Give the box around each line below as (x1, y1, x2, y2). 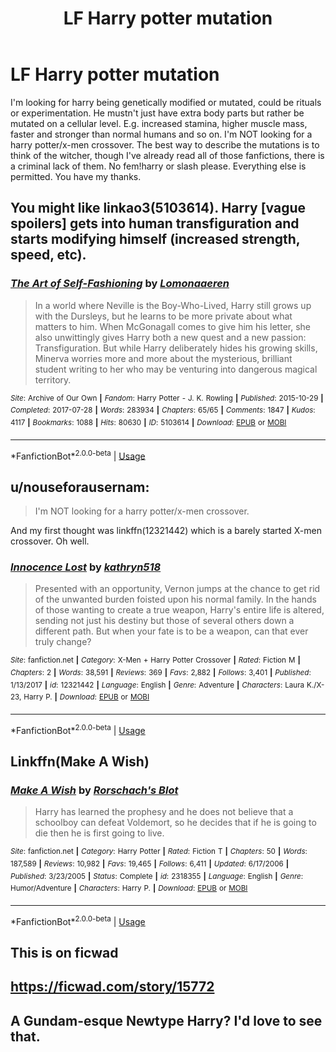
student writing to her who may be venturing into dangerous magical (34, 363, 318, 375)
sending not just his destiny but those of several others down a (34, 615, 295, 627)
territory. (34, 373, 72, 386)
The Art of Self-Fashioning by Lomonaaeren (10, 277, 230, 291)
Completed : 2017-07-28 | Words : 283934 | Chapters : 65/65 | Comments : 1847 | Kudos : (10, 405, 316, 416)
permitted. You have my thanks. (10, 170, 142, 182)
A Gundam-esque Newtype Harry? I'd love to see (10, 1012, 323, 1029)
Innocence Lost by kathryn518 (10, 560, 162, 574)
